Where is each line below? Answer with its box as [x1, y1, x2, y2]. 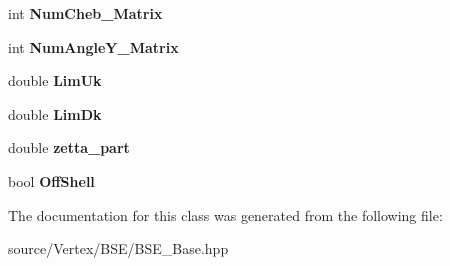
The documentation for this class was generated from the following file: [8, 204, 443, 225]
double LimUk [8, 70, 102, 91]
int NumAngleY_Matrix [8, 36, 179, 57]
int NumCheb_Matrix [8, 3, 163, 23]
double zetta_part [8, 137, 130, 158]
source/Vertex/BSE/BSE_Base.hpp [8, 238, 229, 259]
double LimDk [8, 103, 102, 124]
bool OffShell [8, 170, 95, 191]
